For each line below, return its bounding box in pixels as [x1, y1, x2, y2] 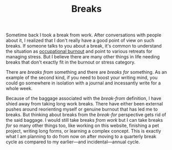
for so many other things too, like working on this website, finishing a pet [6, 122, 159, 128]
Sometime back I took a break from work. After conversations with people [6, 32, 162, 38]
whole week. [6, 85, 33, 92]
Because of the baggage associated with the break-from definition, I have [6, 95, 162, 101]
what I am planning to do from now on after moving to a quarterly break [6, 134, 157, 140]
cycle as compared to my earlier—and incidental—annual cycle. [6, 139, 140, 145]
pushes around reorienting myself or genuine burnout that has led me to [6, 106, 158, 113]
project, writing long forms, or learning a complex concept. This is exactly [6, 128, 161, 134]
